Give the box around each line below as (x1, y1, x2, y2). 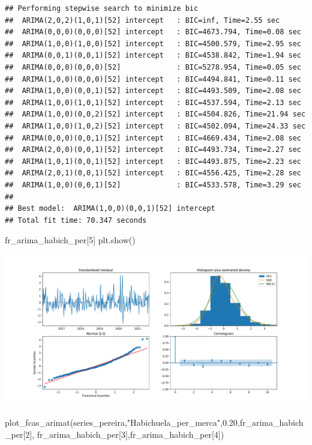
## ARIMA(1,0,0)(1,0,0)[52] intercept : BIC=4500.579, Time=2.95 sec (5, 39, 301, 48)
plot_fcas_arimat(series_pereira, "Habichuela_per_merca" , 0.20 (5, 416, 238, 429)
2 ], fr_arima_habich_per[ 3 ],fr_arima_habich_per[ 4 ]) (25, 428, 224, 441)
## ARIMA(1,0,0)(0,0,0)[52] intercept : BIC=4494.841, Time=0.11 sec (5, 74, 301, 83)
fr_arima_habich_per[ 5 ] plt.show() (5, 234, 136, 246)
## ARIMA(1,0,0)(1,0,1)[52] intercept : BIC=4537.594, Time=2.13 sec (5, 98, 301, 107)
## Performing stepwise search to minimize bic (5, 4, 199, 13)
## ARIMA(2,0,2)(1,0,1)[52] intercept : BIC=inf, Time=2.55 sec (5, 16, 280, 25)
